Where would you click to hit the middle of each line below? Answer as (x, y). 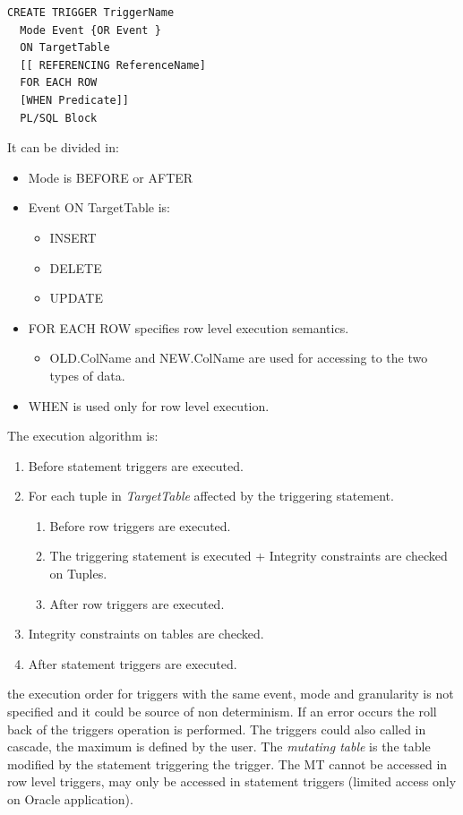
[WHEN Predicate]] (75, 100)
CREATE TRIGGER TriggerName (91, 13)
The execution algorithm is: (83, 436)
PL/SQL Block (59, 118)
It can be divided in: (63, 147)
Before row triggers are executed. (140, 525)
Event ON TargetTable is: (99, 207)
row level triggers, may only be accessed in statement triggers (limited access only (232, 781)
